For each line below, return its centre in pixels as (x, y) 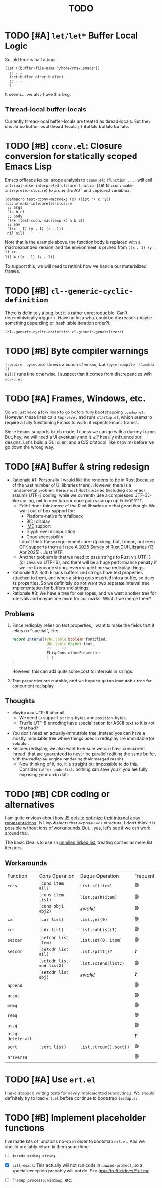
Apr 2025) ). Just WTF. (41, 552)
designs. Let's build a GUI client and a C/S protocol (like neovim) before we (80, 442)
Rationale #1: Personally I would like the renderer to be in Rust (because (83, 480)
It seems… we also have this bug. (38, 94)
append (15, 985)
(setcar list (54, 938)
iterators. (14, 848)
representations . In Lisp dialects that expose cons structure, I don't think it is (80, 823)
